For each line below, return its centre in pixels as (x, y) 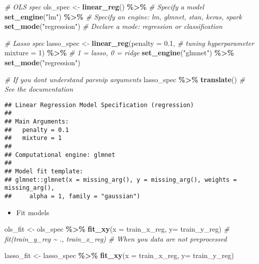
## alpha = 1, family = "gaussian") (73, 196)
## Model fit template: (44, 171)
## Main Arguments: (37, 122)
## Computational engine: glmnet (60, 155)
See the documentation (39, 89)
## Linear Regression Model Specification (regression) (99, 105)
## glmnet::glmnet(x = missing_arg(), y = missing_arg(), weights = (121, 180)
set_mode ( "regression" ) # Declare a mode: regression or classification (114, 26)
